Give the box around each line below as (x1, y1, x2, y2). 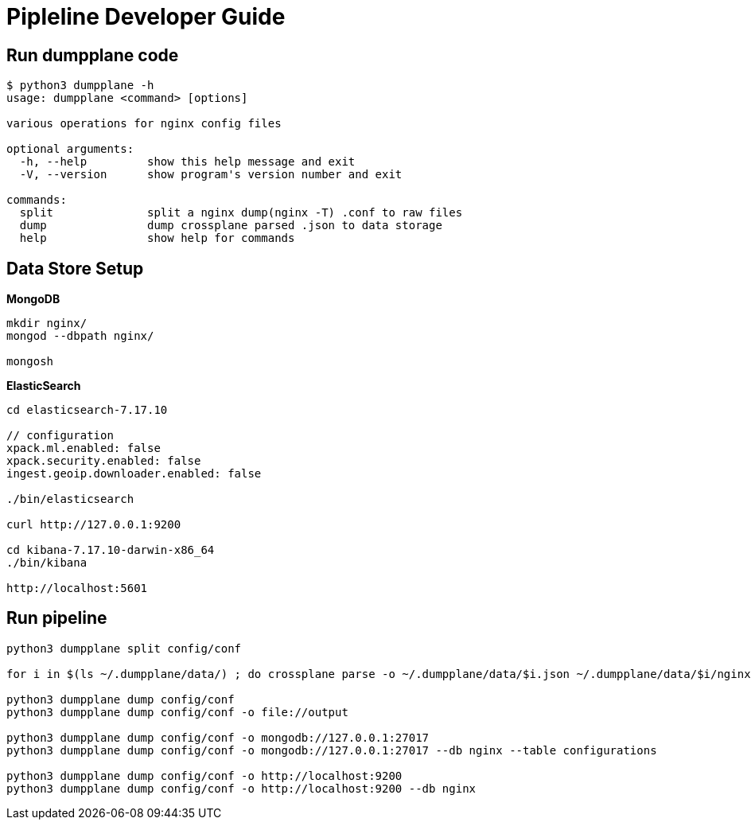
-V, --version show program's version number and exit (19, 168, 403, 181)
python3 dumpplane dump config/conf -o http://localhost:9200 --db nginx (6, 781, 477, 795)
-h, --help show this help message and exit (19, 155, 356, 169)
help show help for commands (19, 232, 295, 245)
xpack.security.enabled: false (6, 454, 201, 468)
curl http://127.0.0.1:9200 (6, 518, 181, 532)
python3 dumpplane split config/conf (6, 641, 242, 655)
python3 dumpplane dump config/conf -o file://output (6, 705, 348, 719)
